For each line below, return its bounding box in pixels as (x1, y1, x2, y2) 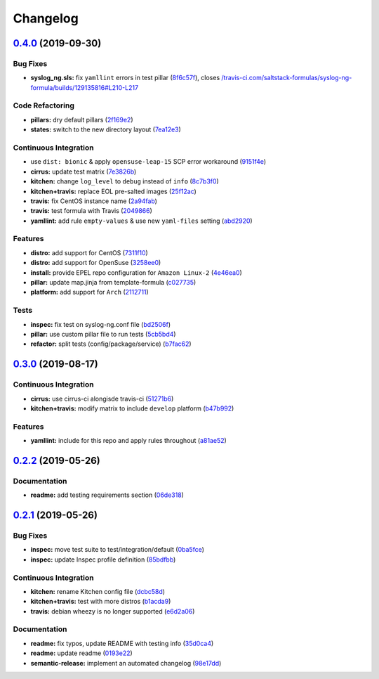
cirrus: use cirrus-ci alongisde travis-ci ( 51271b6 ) (30, 394, 174, 403)
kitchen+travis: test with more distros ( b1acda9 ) (30, 597, 171, 606)
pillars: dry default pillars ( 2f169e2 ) (30, 115, 133, 124)
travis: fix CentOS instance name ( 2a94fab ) (30, 197, 158, 205)
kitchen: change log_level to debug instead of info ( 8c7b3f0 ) (30, 177, 219, 186)
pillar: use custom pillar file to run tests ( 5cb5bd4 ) (30, 330, 176, 338)
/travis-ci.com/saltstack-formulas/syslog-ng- (221, 74, 352, 82)
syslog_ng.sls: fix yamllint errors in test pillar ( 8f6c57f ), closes (30, 74, 220, 82)
